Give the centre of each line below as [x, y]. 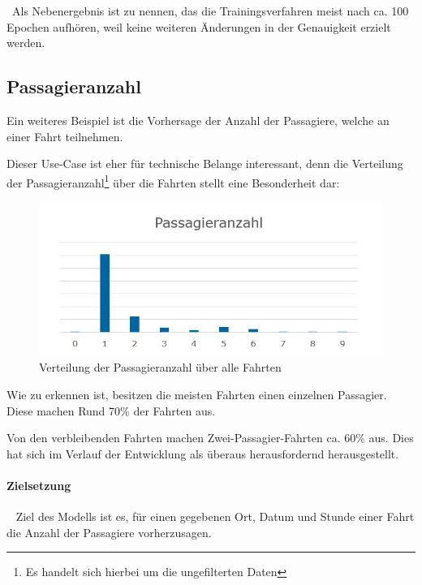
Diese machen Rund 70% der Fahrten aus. [111, 410]
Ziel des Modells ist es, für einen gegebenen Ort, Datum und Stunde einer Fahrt [215, 516]
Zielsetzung [39, 485]
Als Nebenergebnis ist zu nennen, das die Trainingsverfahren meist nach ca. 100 [210, 11]
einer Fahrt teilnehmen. [65, 136]
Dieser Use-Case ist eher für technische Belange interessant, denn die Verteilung [205, 163]
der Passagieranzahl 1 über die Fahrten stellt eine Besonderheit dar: [173, 181]
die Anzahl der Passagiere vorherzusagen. [109, 532]
